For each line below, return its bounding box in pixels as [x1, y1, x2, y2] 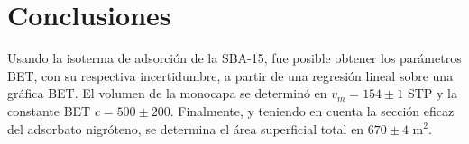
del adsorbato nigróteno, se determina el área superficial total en [7, 119, 364, 138]
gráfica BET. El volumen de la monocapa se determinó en [7, 84, 327, 103]
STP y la [407, 84, 457, 103]
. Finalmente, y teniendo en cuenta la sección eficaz [170, 101, 455, 120]
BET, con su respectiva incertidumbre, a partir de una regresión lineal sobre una [7, 66, 454, 85]
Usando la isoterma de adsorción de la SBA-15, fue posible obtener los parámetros [7, 49, 462, 67]
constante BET [7, 101, 91, 120]
